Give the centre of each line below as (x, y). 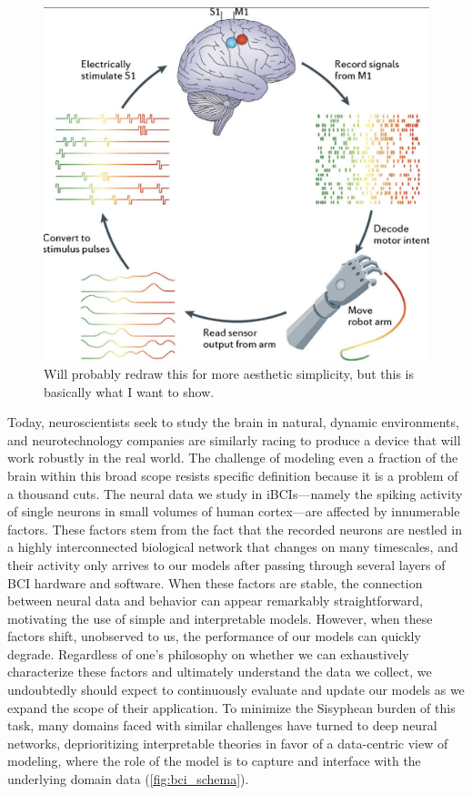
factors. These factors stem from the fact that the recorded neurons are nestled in (235, 529)
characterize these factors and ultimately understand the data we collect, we (220, 672)
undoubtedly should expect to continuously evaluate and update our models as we (236, 690)
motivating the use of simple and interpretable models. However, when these (220, 618)
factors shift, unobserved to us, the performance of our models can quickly (214, 636)
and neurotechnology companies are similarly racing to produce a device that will (234, 439)
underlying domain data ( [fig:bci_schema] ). (128, 779)
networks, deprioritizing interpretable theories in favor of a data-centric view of (228, 743)
